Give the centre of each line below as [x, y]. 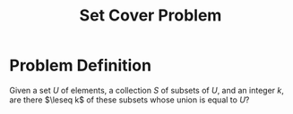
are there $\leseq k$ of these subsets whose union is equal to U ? [129, 100]
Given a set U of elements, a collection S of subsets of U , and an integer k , [147, 90]
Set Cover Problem [151, 16]
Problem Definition [81, 65]
